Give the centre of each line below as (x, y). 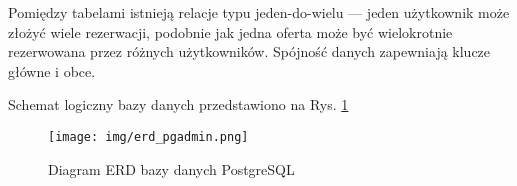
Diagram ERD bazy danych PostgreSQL (171, 168)
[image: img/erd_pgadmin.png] (148, 136)
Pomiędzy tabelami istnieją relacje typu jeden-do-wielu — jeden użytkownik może (259, 12)
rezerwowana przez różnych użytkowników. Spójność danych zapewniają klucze (249, 51)
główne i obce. (52, 70)
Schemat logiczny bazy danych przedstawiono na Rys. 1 (178, 104)
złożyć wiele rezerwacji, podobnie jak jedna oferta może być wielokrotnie (230, 31)
